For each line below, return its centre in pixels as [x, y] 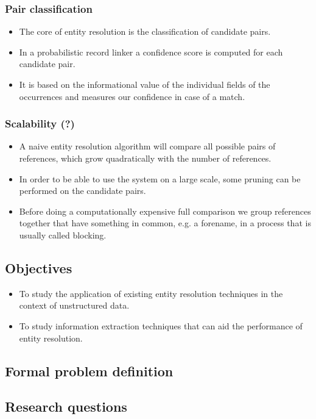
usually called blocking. [63, 235]
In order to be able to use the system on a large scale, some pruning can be [160, 178]
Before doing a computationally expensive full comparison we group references [165, 211]
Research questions [66, 406]
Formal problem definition [89, 371]
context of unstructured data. [74, 305]
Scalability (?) [40, 124]
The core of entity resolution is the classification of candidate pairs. [145, 31]
